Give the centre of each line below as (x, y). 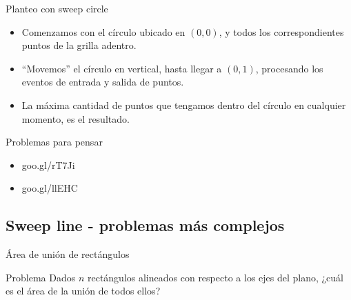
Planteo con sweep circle (57, 8)
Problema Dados (41, 277)
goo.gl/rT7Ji (48, 164)
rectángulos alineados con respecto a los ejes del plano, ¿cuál (215, 277)
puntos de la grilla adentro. (79, 45)
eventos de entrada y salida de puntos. (103, 82)
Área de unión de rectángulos (68, 254)
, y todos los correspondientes (281, 31)
